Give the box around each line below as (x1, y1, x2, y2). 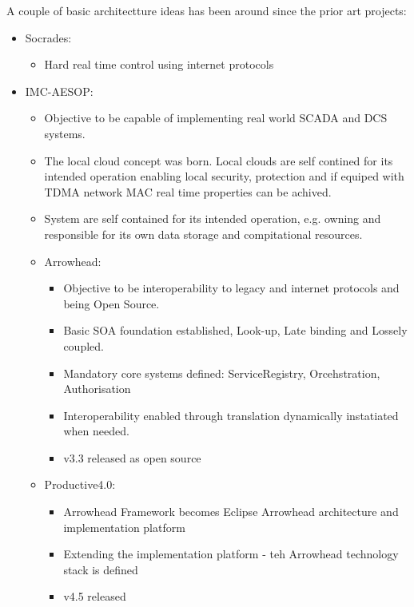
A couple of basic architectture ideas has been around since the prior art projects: (6, 2, 407, 18)
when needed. (63, 423, 129, 439)
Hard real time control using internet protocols (44, 56, 274, 73)
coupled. (63, 337, 104, 354)
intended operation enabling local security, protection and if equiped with (44, 168, 404, 184)
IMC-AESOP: (25, 82, 94, 99)
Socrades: (25, 29, 72, 46)
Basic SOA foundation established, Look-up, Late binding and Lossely (63, 322, 408, 339)
